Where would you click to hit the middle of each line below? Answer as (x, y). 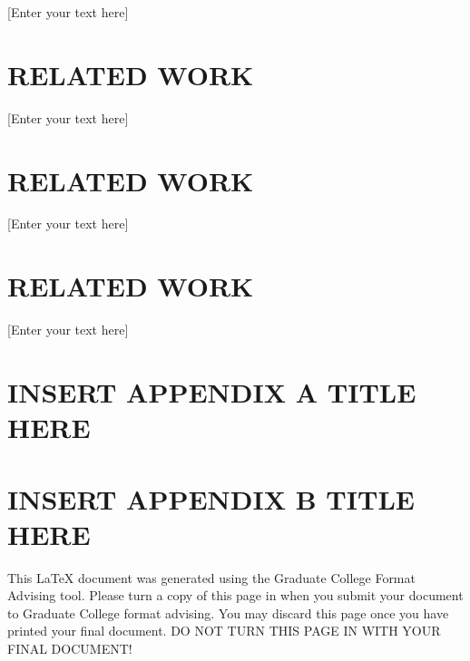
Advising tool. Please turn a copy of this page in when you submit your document (235, 595)
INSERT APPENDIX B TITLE (211, 498)
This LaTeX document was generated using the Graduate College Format (211, 577)
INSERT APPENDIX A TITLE (212, 391)
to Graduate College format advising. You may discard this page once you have (228, 612)
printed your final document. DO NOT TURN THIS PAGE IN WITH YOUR (224, 631)
